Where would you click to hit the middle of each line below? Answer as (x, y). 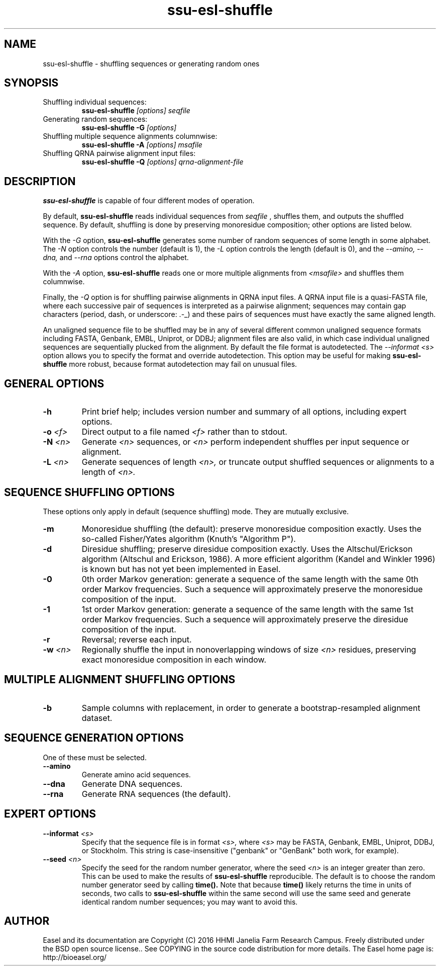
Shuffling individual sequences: (95, 102)
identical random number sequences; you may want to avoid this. (190, 902)
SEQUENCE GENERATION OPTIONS (94, 738)
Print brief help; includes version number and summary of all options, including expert (244, 412)
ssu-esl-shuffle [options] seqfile (136, 111)
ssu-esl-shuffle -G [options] (129, 128)
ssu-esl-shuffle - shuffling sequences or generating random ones (151, 63)
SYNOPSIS (31, 83)
